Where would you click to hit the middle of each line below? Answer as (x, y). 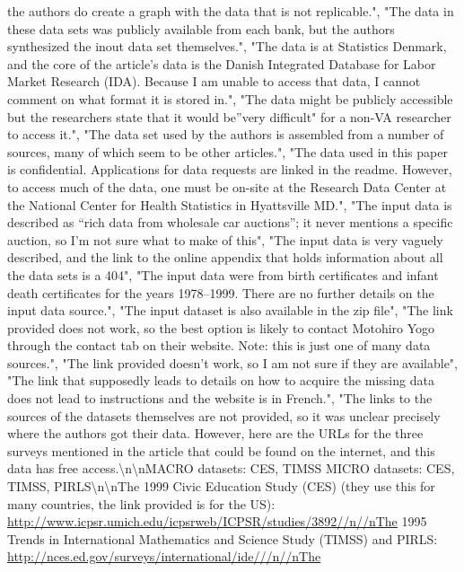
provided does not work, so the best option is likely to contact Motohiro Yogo (221, 327)
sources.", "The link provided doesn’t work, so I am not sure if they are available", (232, 362)
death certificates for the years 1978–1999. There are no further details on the (221, 292)
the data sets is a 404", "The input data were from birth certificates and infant (223, 274)
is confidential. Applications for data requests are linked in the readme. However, (230, 169)
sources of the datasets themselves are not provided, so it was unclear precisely (224, 415)
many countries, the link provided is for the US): (141, 503)
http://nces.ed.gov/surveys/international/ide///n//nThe (164, 556)
